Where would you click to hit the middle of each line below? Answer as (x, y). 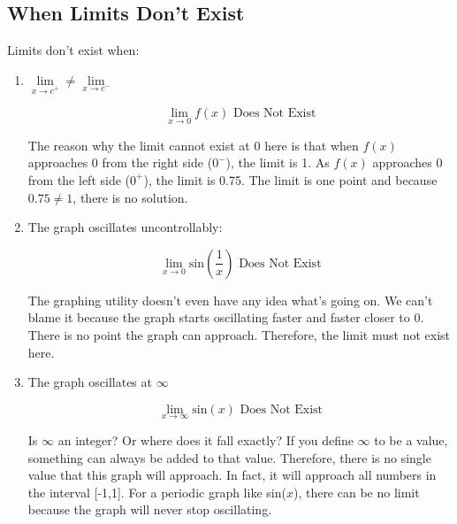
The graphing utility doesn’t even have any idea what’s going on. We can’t (230, 300)
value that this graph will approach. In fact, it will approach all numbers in (232, 475)
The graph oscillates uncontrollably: (125, 227)
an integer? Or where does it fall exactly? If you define (206, 439)
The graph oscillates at (90, 382)
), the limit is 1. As (278, 162)
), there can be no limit (356, 492)
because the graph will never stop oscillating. (150, 509)
